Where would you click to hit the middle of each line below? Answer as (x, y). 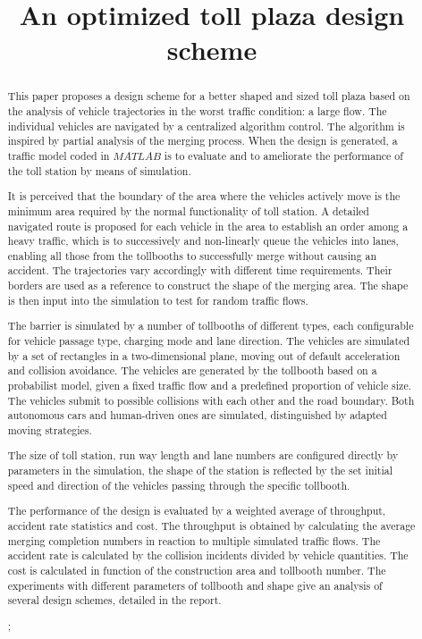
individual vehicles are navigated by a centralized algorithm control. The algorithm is (206, 126)
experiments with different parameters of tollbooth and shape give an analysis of (195, 585)
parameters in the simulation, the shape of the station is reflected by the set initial (200, 471)
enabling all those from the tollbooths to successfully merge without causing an (192, 255)
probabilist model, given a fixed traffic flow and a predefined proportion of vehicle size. (209, 385)
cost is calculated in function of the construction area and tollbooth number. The (197, 570)
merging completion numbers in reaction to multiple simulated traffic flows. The (194, 540)
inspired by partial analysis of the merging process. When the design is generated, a (203, 141)
